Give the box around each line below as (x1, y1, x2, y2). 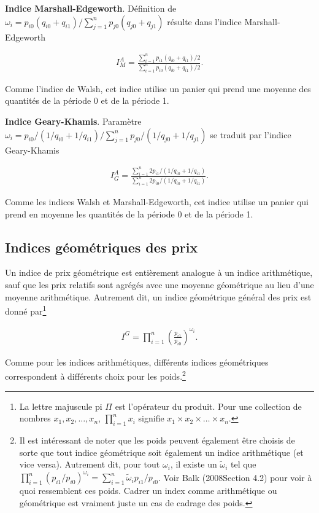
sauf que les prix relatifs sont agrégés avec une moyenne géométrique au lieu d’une (5, 278, 314, 291)
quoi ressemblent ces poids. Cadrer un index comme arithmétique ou (19, 484, 277, 497)
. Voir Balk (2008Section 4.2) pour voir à (158, 471, 312, 484)
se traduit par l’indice (210, 128, 291, 141)
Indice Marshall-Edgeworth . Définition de (5, 2, 177, 14)
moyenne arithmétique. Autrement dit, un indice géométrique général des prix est (5, 290, 312, 303)
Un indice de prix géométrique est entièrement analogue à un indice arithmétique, (5, 266, 313, 279)
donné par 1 (5, 303, 47, 317)
